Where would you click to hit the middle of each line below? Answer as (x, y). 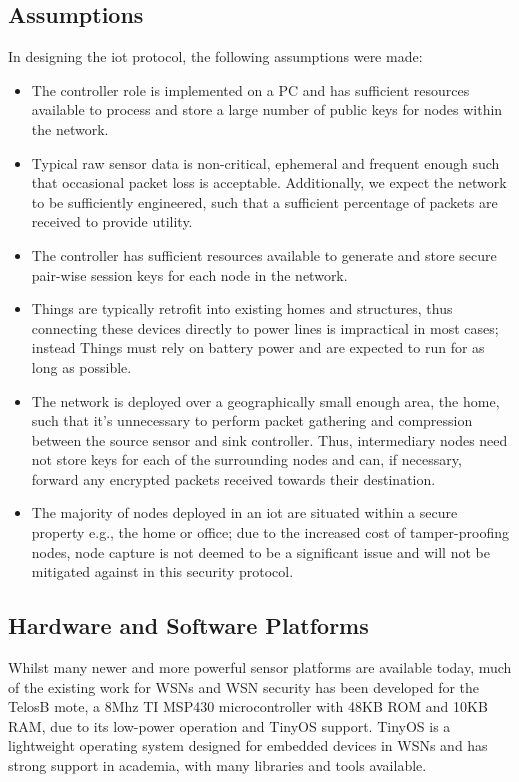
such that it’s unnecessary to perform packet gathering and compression (252, 420)
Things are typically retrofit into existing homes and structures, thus (242, 308)
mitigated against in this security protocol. (162, 571)
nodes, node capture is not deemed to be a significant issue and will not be (260, 551)
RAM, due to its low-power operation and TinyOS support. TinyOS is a (229, 725)
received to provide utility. (112, 221)
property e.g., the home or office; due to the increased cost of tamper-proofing (270, 532)
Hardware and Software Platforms (188, 625)
